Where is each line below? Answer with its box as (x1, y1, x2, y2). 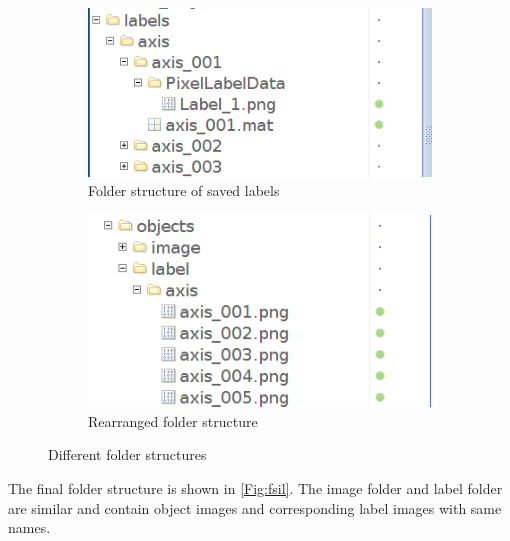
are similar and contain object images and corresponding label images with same (8, 497, 502, 518)
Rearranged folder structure (88, 410, 258, 431)
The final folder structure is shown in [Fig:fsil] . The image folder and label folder (8, 478, 503, 499)
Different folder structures (48, 444, 207, 465)
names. (8, 517, 51, 538)
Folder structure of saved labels (88, 180, 280, 201)
